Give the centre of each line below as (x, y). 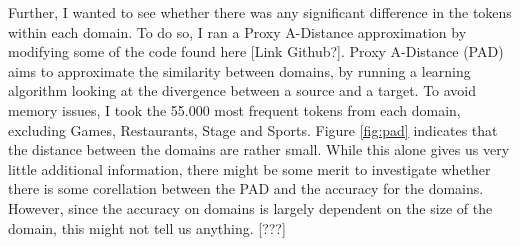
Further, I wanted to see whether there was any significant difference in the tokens (260, 12)
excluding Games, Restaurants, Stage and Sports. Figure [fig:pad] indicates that (253, 129)
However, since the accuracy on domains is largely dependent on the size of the (250, 207)
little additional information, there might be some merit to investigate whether (249, 168)
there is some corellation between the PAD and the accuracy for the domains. (246, 188)
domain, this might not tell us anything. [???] (147, 227)
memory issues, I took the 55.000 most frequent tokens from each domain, (234, 109)
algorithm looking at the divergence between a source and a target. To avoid (242, 90)
